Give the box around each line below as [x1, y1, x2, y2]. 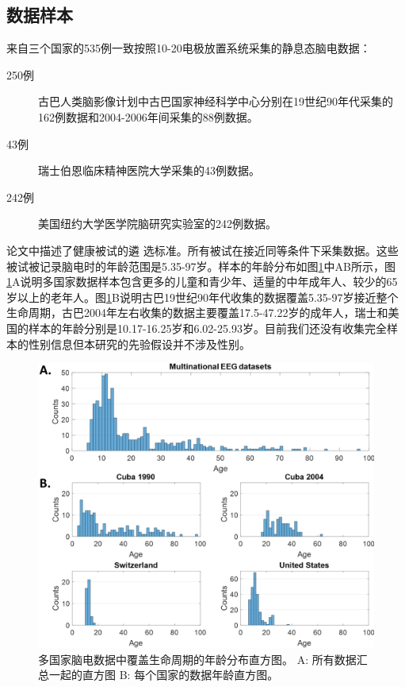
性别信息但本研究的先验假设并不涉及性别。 [28, 335, 250, 352]
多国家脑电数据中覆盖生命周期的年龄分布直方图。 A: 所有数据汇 [38, 650, 368, 667]
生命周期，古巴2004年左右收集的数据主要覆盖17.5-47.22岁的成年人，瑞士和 [6, 304, 388, 321]
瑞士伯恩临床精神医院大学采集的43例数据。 [38, 162, 260, 179]
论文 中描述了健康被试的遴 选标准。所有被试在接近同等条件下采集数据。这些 [6, 241, 399, 258]
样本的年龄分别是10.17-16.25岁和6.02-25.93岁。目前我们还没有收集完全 [28, 319, 387, 336]
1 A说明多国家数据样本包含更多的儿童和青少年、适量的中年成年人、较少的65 [6, 273, 398, 290]
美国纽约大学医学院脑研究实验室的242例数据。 [38, 215, 277, 232]
